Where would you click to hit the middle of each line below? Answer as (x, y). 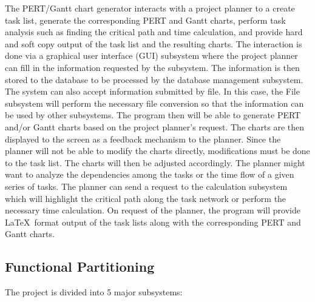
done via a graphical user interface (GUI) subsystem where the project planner (151, 55)
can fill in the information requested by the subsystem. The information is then (152, 67)
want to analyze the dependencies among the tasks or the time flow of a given (150, 174)
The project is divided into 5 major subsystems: (94, 292)
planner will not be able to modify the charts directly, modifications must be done (157, 151)
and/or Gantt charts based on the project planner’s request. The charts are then (155, 126)
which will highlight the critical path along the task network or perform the (146, 198)
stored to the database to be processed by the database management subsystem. (154, 79)
